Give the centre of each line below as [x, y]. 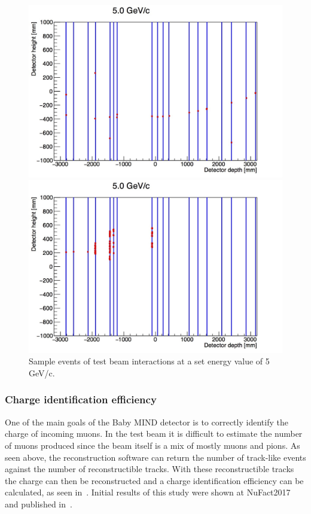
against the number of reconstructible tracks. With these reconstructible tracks [150, 469]
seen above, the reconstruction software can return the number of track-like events [155, 457]
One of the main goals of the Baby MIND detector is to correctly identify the [147, 422]
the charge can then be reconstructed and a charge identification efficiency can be [154, 480]
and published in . [39, 504]
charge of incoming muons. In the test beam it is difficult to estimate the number [154, 434]
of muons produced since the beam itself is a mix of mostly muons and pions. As [153, 445]
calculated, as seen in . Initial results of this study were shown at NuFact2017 [148, 492]
